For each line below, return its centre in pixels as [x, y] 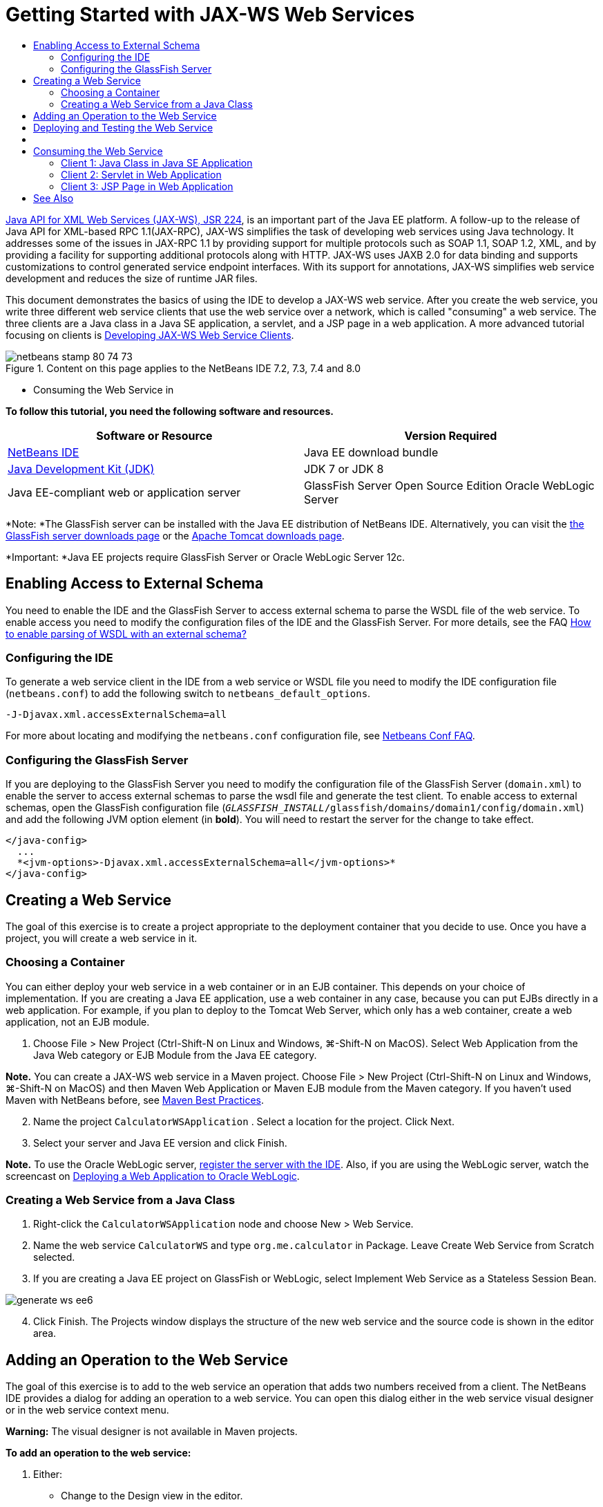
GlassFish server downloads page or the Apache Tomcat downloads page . [175, 535]
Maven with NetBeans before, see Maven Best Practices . [135, 1100]
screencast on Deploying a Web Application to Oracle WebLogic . [153, 1176]
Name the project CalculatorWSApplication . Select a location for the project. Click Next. [244, 1121]
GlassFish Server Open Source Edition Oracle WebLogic [449, 485]
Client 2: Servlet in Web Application [141, 174]
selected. [54, 1257]
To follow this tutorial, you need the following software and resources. [170, 411]
